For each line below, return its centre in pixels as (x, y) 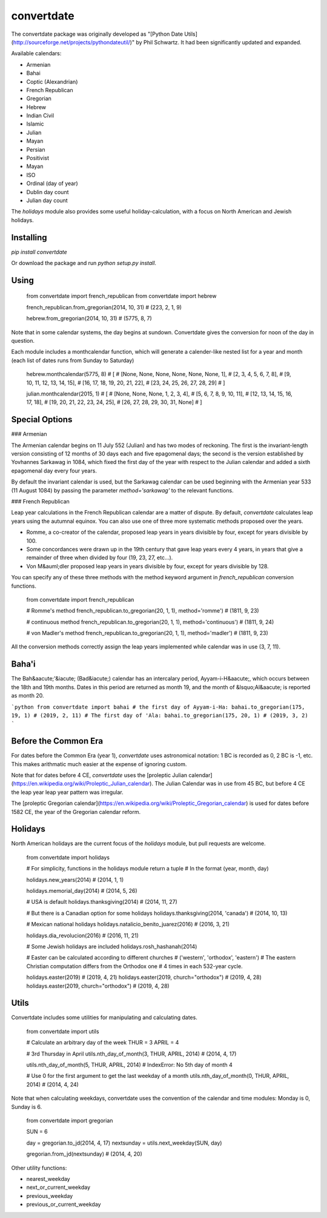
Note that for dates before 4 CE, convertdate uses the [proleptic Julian (99, 775)
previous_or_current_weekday (64, 1205)
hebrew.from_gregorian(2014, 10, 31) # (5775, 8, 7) (89, 318)
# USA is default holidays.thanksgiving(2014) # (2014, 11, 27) (102, 902)
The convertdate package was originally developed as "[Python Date (97, 34)
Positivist (38, 158)
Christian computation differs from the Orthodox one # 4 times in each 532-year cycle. (134, 966)
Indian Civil (40, 116)
